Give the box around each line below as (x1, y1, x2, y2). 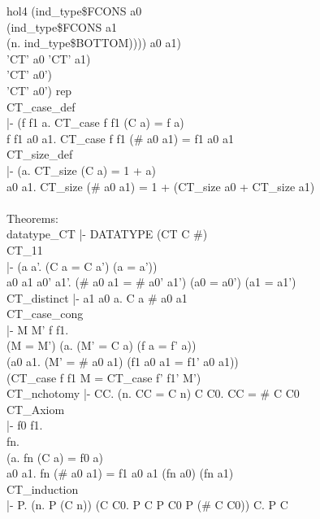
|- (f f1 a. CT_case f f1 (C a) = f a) (6, 114, 184, 131)
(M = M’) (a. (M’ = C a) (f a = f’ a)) (6, 337, 197, 354)
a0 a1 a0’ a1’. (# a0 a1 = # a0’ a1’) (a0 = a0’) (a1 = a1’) (6, 273, 296, 290)
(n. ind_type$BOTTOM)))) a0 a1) (6, 34, 181, 51)
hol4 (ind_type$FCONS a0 (6, 2, 142, 19)
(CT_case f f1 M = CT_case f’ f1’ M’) (6, 369, 201, 386)
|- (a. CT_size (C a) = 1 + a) (6, 161, 156, 178)
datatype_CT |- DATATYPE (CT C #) (6, 225, 208, 242)
